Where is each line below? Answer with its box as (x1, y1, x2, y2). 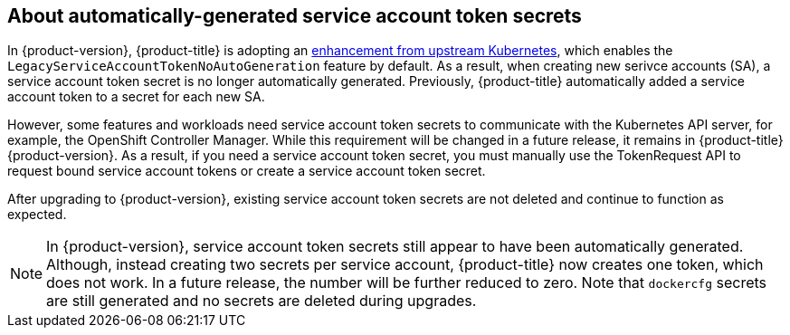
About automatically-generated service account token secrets (7, 5, 582, 27)
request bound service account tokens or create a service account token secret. (7, 163, 486, 179)
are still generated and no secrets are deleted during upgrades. (46, 292, 477, 311)
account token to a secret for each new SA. (7, 89, 265, 105)
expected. (7, 206, 67, 223)
